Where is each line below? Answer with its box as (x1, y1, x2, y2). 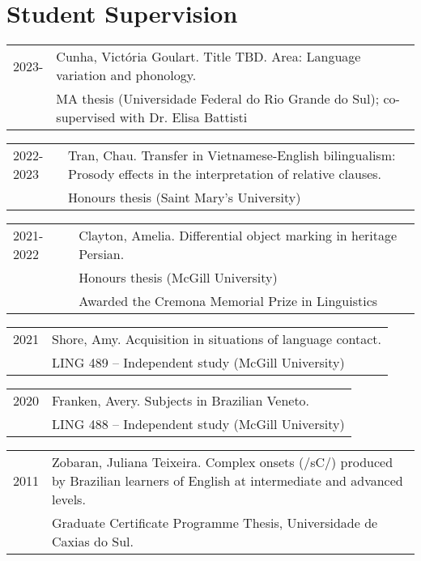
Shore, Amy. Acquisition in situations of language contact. (52, 329, 382, 349)
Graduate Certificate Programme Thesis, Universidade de (52, 513, 378, 533)
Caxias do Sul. (52, 532, 134, 551)
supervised (56, 108, 116, 127)
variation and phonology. (56, 66, 197, 85)
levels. (52, 490, 86, 509)
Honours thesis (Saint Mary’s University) (68, 188, 301, 207)
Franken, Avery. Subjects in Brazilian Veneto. (52, 391, 310, 410)
